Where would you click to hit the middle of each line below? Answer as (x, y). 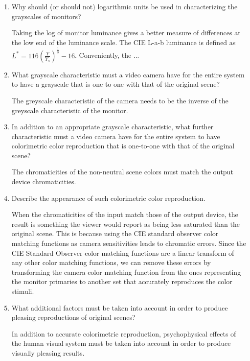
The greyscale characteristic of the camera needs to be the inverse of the (120, 100)
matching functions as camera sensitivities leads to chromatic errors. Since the (129, 243)
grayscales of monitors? (46, 16)
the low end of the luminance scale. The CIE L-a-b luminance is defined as (124, 42)
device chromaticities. (44, 181)
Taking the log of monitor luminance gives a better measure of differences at (126, 33)
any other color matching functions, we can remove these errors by (111, 262)
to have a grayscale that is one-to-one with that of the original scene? (116, 84)
